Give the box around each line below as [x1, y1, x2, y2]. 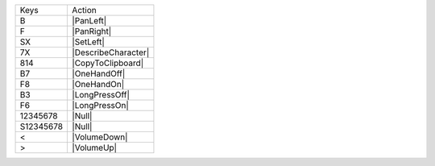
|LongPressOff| [72, 89, 130, 100]
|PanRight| [72, 26, 112, 36]
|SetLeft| [72, 36, 105, 48]
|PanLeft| [72, 15, 107, 26]
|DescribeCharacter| [72, 47, 150, 58]
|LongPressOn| [72, 100, 129, 110]
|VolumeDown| [72, 131, 128, 143]
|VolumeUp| [72, 142, 117, 153]
